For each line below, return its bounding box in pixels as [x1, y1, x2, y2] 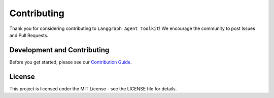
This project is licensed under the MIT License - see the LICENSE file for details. [9, 85, 177, 91]
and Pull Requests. [9, 32, 48, 38]
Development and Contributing [9, 46, 110, 54]
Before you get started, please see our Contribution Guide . [9, 59, 132, 65]
